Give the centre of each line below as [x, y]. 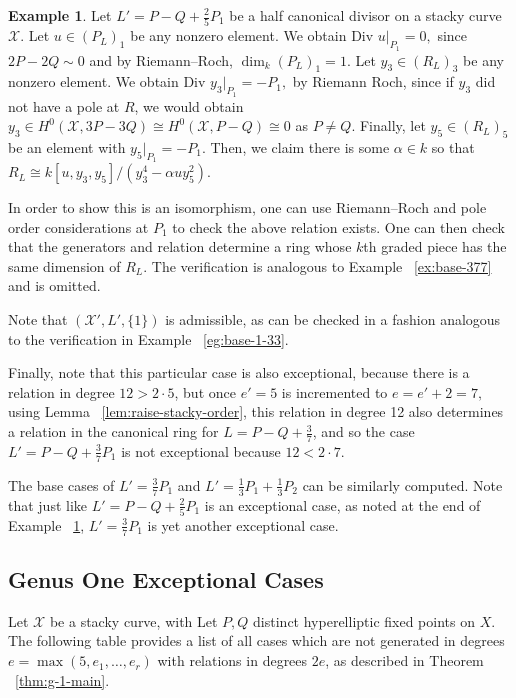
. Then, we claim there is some [295, 146]
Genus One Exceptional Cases [166, 579]
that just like [48, 504]
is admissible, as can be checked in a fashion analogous [333, 319]
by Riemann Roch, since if [373, 81]
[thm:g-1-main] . [62, 679]
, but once [205, 391]
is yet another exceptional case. [243, 524]
